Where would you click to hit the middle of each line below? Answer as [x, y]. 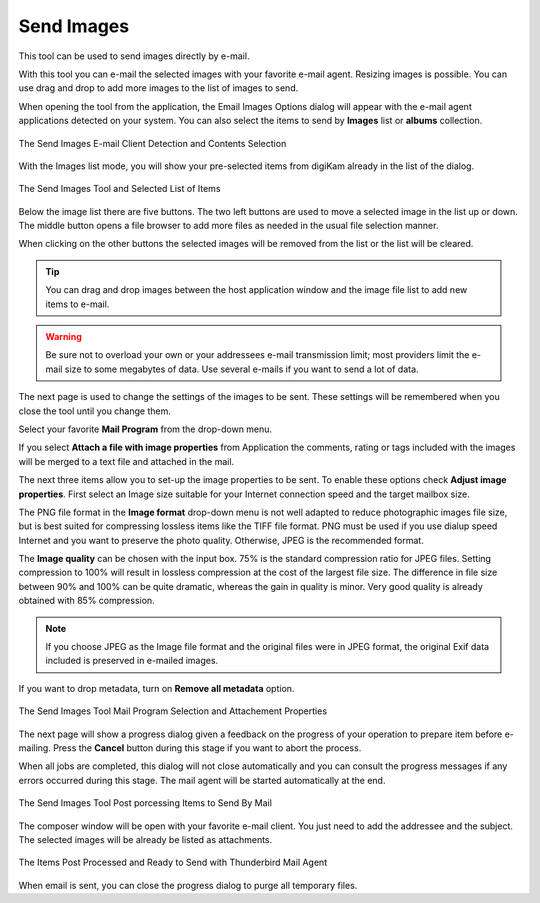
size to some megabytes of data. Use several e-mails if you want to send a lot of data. [241, 369]
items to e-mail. [77, 304]
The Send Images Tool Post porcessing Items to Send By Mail [145, 803]
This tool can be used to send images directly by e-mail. [134, 56]
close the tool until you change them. [95, 411]
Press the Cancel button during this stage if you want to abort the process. [207, 748]
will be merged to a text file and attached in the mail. [126, 461]
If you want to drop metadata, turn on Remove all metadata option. [156, 688]
